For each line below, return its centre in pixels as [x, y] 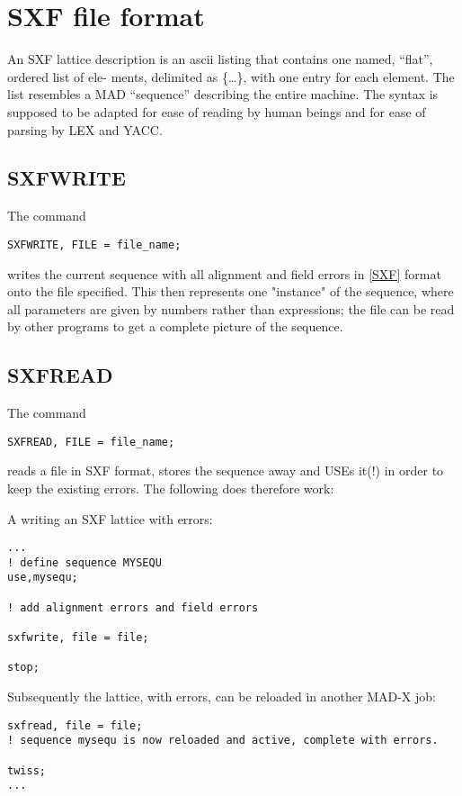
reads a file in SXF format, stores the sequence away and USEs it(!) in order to [226, 470]
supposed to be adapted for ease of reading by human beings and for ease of [217, 111]
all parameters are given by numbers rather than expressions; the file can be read [231, 308]
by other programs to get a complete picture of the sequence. [175, 326]
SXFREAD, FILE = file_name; [91, 442]
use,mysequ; [43, 578]
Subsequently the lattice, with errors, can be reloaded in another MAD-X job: [222, 696]
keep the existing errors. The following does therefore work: [171, 488]
